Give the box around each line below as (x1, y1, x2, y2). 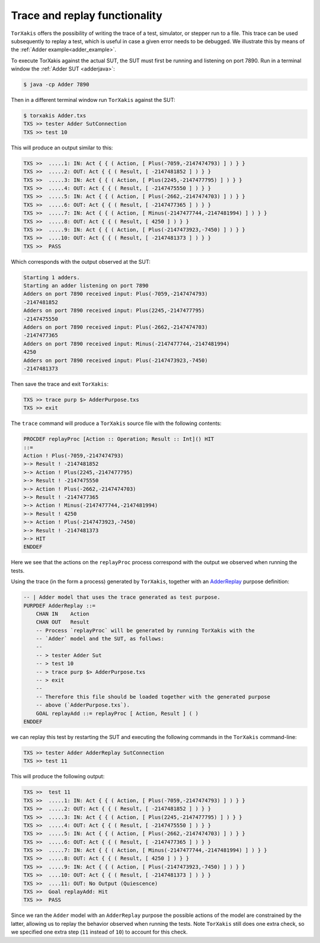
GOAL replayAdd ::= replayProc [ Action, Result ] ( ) (36, 710, 199, 717)
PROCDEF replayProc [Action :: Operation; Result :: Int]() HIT (23, 436, 215, 443)
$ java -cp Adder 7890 (23, 81, 89, 88)
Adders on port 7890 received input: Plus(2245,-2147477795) (23, 307, 205, 314)
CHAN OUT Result (36, 619, 89, 625)
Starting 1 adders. (23, 274, 80, 281)
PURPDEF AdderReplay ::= (23, 602, 96, 609)
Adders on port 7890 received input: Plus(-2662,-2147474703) (23, 324, 208, 331)
